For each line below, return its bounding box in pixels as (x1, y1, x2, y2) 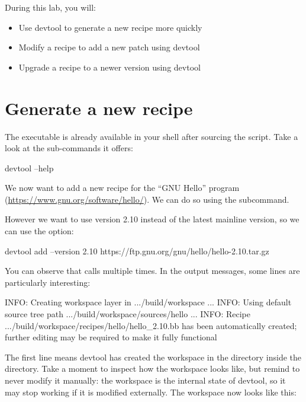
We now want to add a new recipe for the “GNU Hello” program (5, 181, 240, 194)
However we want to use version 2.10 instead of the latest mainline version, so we (5, 213, 299, 225)
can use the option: (5, 225, 74, 237)
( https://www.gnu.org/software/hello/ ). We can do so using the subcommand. (5, 193, 289, 205)
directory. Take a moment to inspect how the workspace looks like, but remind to (5, 362, 300, 375)
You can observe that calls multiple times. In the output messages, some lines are (5, 264, 300, 277)
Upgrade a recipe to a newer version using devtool (18, 60, 201, 73)
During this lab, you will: (5, 1, 96, 13)
